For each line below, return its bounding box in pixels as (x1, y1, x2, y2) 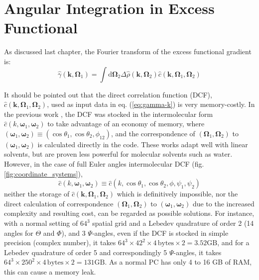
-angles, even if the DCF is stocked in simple (92, 227, 229, 238)
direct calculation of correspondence (4, 198, 114, 208)
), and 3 (61, 227, 86, 238)
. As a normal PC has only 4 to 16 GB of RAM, (105, 257, 252, 267)
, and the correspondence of (111, 128, 195, 138)
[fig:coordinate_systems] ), (4, 168, 83, 179)
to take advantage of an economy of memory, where (47, 118, 205, 129)
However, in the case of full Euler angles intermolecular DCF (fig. (4, 159, 204, 169)
